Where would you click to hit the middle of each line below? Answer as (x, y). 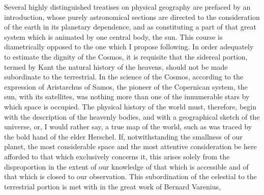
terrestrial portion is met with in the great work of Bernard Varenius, (112, 186)
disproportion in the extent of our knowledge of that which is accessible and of (126, 166)
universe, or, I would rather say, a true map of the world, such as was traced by (128, 127)
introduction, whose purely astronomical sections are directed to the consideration (132, 17)
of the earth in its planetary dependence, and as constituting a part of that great (130, 27)
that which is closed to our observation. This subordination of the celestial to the (130, 176)
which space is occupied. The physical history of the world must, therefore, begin (130, 106)
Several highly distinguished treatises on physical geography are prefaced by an (127, 7)
